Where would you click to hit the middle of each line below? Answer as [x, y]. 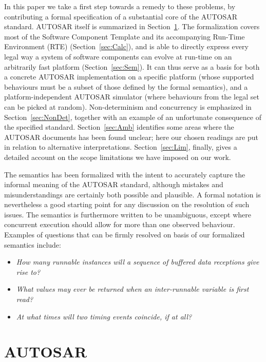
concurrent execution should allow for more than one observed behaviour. [120, 224]
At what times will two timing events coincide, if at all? [104, 316]
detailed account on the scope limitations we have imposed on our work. [118, 157]
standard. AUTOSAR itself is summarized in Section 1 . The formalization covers [132, 26]
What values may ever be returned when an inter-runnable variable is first [132, 289]
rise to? [28, 271]
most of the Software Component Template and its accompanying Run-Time [125, 36]
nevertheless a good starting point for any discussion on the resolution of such [127, 204]
